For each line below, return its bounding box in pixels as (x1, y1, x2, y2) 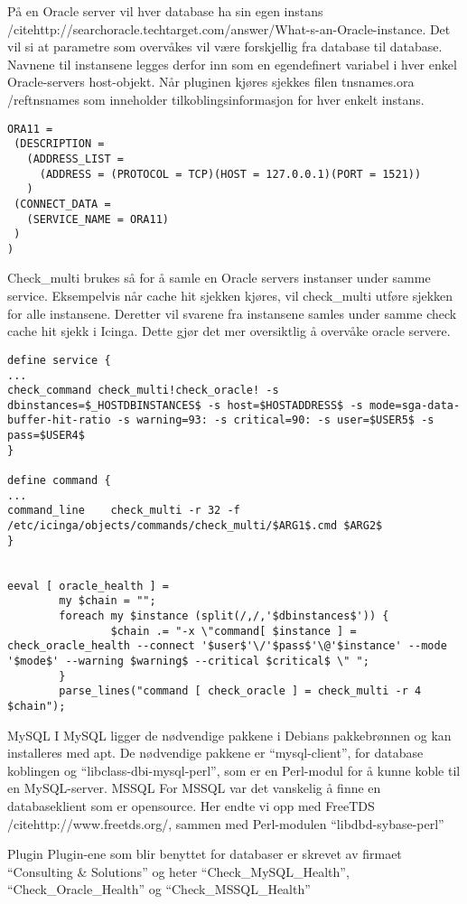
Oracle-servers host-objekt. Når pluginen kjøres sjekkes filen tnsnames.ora (7, 72, 415, 91)
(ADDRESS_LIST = (26, 152, 124, 165)
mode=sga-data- (369, 398, 461, 412)
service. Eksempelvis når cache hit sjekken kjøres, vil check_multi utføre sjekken (7, 286, 453, 305)
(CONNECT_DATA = (14, 197, 111, 210)
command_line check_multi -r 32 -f (7, 504, 240, 517)
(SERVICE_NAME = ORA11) (26, 212, 169, 226)
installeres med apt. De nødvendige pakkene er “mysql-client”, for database (7, 743, 424, 762)
